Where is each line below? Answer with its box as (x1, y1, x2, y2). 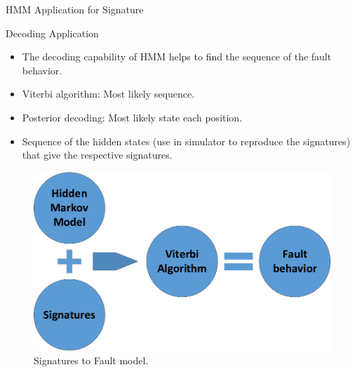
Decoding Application (6, 25, 99, 40)
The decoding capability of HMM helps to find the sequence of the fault (22, 49, 332, 64)
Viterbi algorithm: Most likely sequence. (22, 86, 195, 101)
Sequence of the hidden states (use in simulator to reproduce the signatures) (22, 133, 351, 148)
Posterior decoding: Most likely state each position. (22, 109, 243, 124)
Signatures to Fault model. (34, 353, 149, 368)
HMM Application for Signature (6, 2, 144, 16)
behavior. (22, 62, 62, 77)
